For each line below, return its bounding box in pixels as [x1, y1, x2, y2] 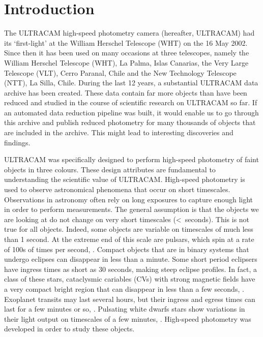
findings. [4, 137, 31, 147]
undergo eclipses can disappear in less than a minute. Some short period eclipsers [4, 254, 257, 264]
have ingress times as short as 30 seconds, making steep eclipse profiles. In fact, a [4, 263, 257, 274]
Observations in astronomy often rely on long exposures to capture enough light [4, 194, 253, 204]
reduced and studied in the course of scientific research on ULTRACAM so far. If [4, 97, 257, 108]
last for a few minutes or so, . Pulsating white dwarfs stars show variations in [4, 303, 245, 314]
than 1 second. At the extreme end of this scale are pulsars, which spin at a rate [4, 234, 254, 244]
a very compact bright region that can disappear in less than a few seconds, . [4, 283, 244, 294]
